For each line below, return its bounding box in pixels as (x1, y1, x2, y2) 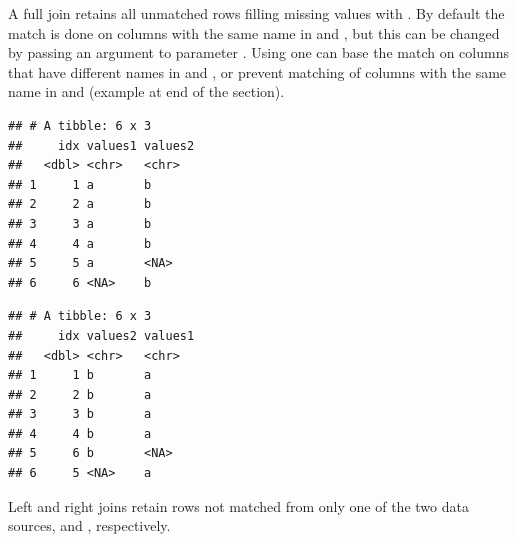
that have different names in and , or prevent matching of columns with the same (8, 61, 507, 82)
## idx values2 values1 (8, 328, 195, 343)
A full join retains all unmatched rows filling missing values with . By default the (8, 3, 505, 23)
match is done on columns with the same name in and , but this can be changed (8, 22, 500, 43)
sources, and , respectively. (8, 515, 171, 536)
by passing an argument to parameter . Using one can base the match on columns (8, 42, 509, 63)
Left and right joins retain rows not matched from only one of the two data (8, 495, 469, 516)
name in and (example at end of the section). (8, 81, 285, 102)
